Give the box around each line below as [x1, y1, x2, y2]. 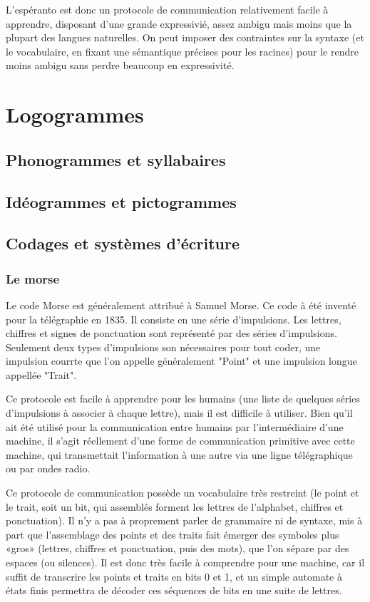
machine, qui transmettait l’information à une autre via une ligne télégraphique [6, 447, 353, 462]
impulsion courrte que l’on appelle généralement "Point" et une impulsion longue [6, 353, 357, 368]
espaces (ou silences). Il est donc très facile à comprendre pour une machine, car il [6, 555, 365, 569]
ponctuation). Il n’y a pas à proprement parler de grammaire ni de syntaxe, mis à [6, 513, 363, 528]
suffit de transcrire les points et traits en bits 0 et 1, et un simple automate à [6, 569, 342, 583]
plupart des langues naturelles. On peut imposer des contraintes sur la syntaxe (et [6, 30, 364, 45]
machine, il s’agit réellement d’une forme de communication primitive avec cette [6, 433, 355, 448]
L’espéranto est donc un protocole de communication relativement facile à [6, 2, 329, 16]
